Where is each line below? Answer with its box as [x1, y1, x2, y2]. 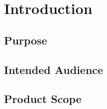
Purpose [4, 32, 47, 47]
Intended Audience [4, 61, 104, 77]
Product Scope [4, 91, 82, 106]
